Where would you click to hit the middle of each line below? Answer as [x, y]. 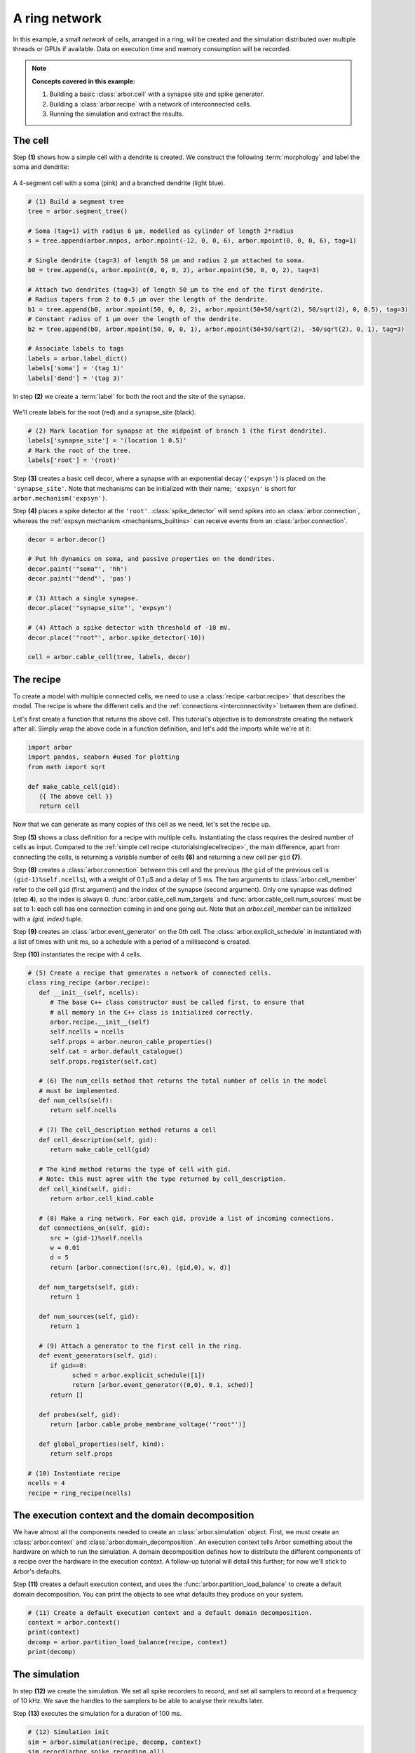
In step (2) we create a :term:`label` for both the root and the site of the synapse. [129, 396]
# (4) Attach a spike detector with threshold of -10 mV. [129, 628]
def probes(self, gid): [80, 1414]
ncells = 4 [46, 1483]
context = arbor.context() [74, 1622]
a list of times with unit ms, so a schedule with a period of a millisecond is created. [132, 941]
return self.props [82, 1454]
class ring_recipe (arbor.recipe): [89, 983]
